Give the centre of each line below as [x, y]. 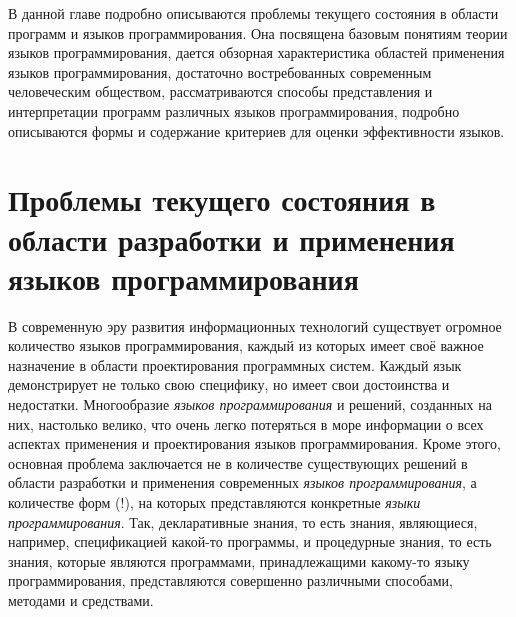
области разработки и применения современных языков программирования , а [242, 482]
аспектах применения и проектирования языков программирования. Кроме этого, [254, 443]
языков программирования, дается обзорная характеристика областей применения [256, 52]
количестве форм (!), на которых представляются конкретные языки [214, 502]
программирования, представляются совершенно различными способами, [230, 580]
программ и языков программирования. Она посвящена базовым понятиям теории [258, 32]
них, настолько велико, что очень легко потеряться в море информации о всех [246, 423]
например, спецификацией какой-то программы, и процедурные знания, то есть [250, 541]
